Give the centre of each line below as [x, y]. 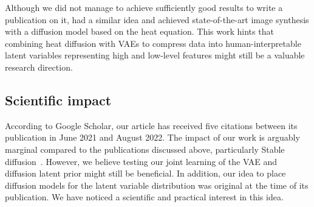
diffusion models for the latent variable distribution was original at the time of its [157, 185]
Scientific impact [58, 100]
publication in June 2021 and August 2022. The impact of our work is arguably [152, 137]
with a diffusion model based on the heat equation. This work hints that [139, 31]
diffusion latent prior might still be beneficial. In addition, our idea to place [145, 173]
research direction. [39, 67]
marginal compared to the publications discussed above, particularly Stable [145, 149]
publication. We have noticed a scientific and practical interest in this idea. [144, 197]
